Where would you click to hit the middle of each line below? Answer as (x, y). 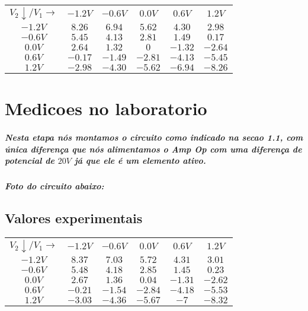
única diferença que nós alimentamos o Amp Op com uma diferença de (153, 149)
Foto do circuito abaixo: (54, 186)
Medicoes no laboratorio (106, 108)
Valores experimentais (74, 218)
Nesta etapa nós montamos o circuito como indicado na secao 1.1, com (154, 137)
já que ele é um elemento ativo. (140, 161)
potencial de (30, 161)
